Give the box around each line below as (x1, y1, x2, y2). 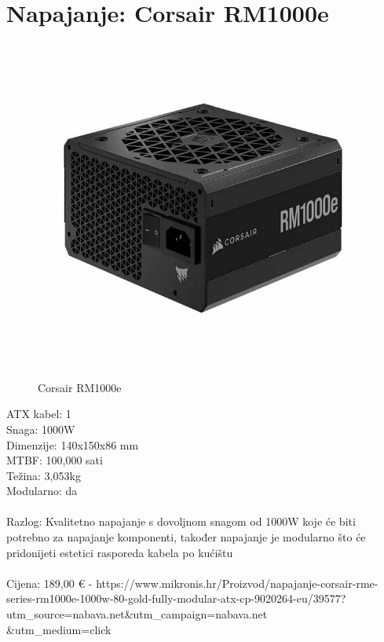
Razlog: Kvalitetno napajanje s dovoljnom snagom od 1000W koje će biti (6, 513, 356, 530)
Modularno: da (6, 482, 78, 499)
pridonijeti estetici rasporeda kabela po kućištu (6, 544, 233, 560)
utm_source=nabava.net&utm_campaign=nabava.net (6, 606, 268, 622)
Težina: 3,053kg (6, 467, 81, 483)
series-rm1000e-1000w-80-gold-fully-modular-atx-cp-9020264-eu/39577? (6, 590, 346, 607)
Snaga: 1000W (6, 420, 75, 437)
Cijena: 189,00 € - (6, 574, 93, 591)
